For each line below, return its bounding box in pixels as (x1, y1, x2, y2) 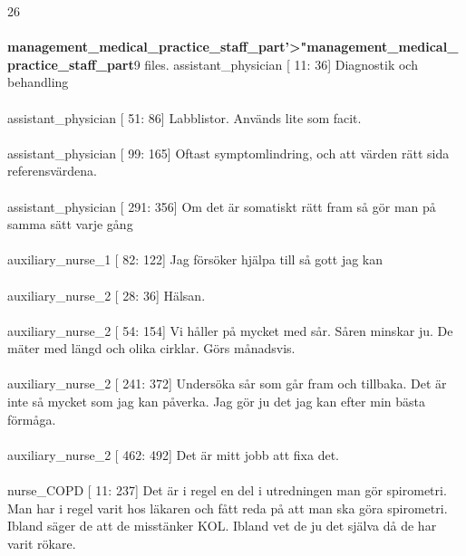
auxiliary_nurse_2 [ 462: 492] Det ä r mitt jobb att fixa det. (7, 445, 339, 464)
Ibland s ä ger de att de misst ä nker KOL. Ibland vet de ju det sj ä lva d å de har (7, 516, 437, 535)
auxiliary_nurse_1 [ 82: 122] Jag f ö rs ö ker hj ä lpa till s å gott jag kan (7, 250, 383, 269)
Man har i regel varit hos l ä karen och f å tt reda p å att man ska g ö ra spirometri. (7, 498, 448, 517)
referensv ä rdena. (7, 161, 97, 180)
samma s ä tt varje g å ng (7, 215, 133, 234)
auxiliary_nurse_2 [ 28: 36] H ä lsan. (7, 285, 206, 304)
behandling (7, 72, 69, 91)
